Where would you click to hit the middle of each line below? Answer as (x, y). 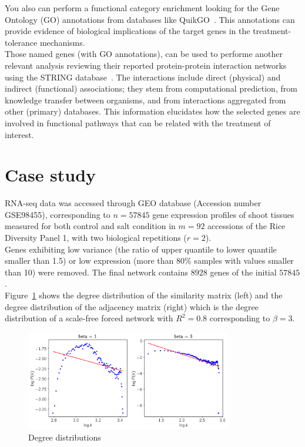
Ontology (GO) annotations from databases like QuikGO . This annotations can (150, 19)
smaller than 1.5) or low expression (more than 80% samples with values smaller (149, 261)
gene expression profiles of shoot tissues (223, 214)
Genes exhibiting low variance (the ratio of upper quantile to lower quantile (141, 249)
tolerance (21, 42)
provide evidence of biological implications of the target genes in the (128, 31)
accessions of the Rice (247, 226)
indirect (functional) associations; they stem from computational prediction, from (151, 88)
